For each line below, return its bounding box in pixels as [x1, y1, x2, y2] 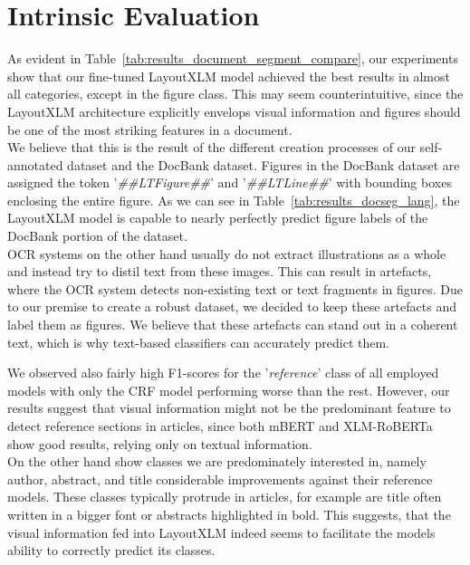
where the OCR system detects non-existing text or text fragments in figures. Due [7, 279, 464, 298]
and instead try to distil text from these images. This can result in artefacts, [7, 262, 432, 281]
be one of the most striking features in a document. [7, 120, 293, 139]
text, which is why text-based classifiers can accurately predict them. [7, 332, 390, 351]
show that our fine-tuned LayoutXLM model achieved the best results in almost [7, 66, 450, 85]
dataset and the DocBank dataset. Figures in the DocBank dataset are [67, 155, 460, 174]
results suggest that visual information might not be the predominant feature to [7, 398, 451, 417]
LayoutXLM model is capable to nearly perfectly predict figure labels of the [7, 208, 428, 227]
